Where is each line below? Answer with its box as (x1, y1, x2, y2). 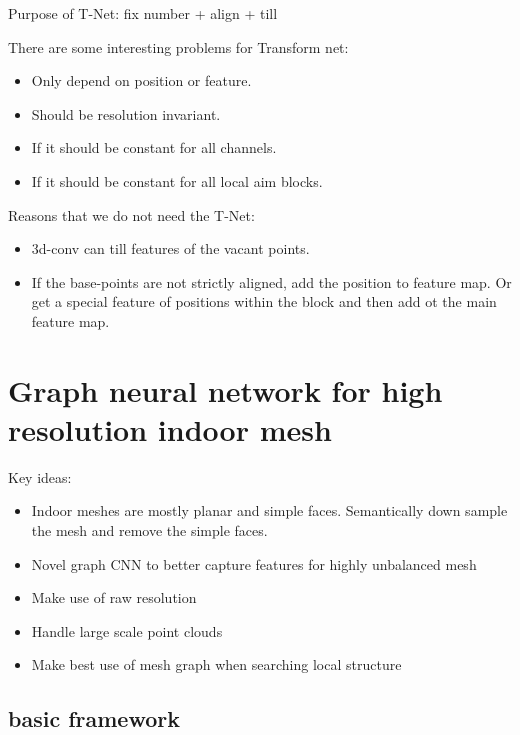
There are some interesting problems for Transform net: (8, 36, 349, 57)
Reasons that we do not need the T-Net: (8, 204, 255, 225)
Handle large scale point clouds (31, 620, 223, 641)
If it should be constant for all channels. (31, 137, 277, 158)
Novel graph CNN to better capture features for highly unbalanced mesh (31, 553, 477, 574)
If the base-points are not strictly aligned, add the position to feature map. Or (31, 271, 512, 292)
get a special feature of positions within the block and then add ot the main (31, 291, 497, 312)
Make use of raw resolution (31, 587, 197, 608)
